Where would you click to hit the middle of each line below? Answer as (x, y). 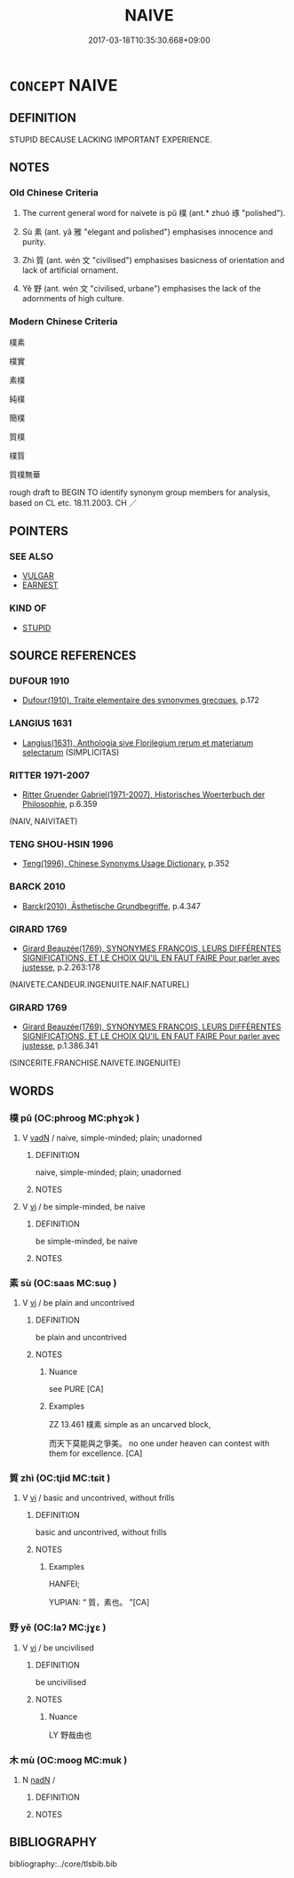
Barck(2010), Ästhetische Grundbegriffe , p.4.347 (111, 906)
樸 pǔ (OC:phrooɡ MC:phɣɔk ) (75, 1118)
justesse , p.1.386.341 (60, 1046)
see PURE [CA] (76, 1389)
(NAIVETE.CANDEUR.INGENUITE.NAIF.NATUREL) (99, 984)
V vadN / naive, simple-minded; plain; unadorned (112, 1138)
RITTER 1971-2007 (50, 775)
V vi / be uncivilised (58, 1647)
